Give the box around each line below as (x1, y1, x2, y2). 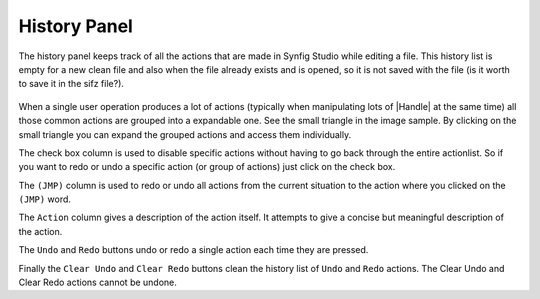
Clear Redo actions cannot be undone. (18, 276, 177, 289)
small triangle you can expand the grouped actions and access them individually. (18, 128, 352, 140)
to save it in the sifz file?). (18, 78, 125, 90)
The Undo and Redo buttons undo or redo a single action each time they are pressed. (18, 244, 369, 256)
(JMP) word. (18, 193, 72, 205)
